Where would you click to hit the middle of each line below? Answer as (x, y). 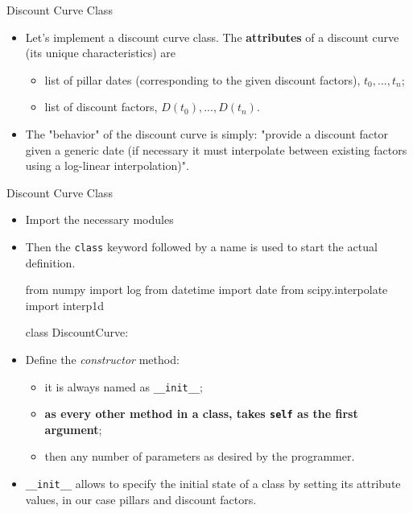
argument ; (73, 429)
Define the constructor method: (102, 359)
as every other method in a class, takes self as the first (201, 414)
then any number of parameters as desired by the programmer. (200, 456)
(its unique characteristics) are (101, 53)
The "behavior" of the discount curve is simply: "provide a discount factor (206, 133)
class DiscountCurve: (77, 332)
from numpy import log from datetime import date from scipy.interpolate (206, 290)
